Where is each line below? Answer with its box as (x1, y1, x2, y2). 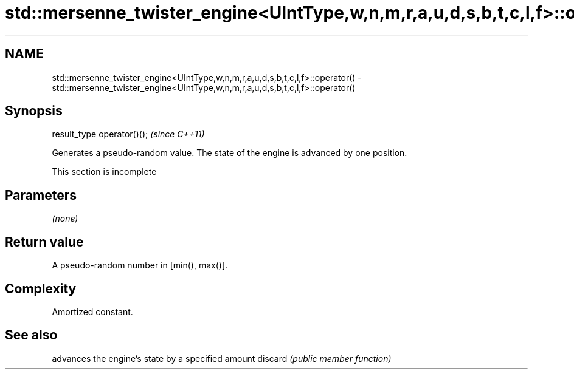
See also (5, 327, 58, 343)
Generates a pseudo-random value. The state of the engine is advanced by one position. (52, 148, 407, 158)
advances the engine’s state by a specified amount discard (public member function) (52, 353, 392, 364)
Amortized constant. (52, 306, 133, 317)
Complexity (5, 280, 77, 296)
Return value (5, 234, 84, 250)
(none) (52, 213, 78, 224)
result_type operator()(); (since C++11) (52, 129, 205, 140)
